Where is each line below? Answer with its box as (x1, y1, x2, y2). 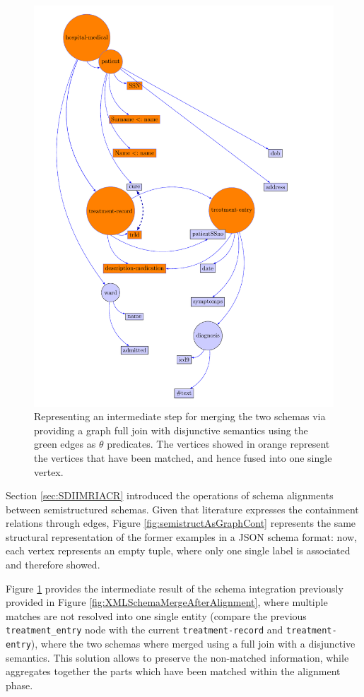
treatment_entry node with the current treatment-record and (6, 622, 283, 637)
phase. (6, 677, 33, 692)
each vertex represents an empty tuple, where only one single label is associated (6, 543, 351, 558)
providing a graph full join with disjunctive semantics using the (34, 422, 308, 437)
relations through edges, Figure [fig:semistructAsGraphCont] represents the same (6, 516, 356, 530)
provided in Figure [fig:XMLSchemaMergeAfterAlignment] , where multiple (6, 595, 328, 609)
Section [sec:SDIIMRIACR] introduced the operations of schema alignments (6, 488, 334, 503)
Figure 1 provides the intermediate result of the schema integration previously (6, 580, 344, 595)
